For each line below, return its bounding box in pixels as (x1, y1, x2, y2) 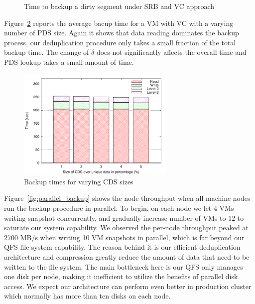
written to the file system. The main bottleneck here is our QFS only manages (4, 261, 243, 272)
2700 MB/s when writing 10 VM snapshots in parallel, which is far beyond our (4, 232, 245, 242)
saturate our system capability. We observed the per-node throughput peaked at (4, 222, 249, 233)
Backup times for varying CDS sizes (24, 176, 133, 186)
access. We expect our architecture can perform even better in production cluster (4, 281, 252, 291)
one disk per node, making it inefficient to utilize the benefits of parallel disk (4, 271, 238, 282)
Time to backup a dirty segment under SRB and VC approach (24, 1, 215, 11)
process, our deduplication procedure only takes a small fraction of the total (4, 37, 236, 47)
